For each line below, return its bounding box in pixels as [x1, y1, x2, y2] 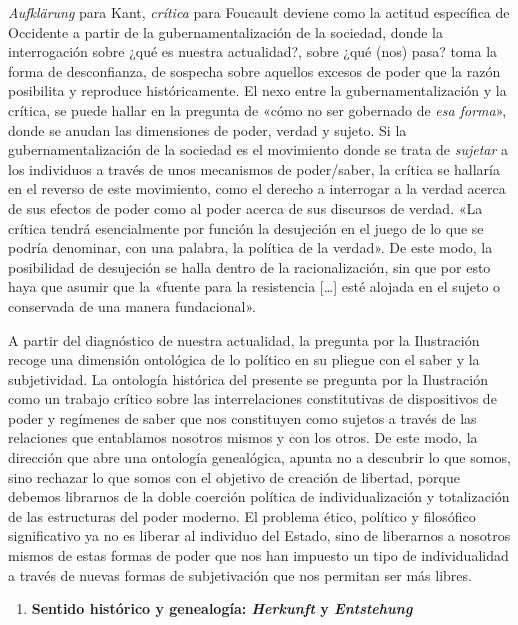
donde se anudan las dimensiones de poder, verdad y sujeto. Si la [8, 119, 407, 140]
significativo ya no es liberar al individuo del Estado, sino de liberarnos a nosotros [8, 525, 511, 546]
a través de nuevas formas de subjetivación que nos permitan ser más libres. [8, 564, 472, 585]
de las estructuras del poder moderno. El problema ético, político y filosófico [8, 505, 476, 526]
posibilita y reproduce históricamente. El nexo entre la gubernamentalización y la [8, 80, 507, 101]
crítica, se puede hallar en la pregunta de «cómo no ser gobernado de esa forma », [8, 99, 507, 120]
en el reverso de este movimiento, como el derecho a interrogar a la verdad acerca [8, 178, 506, 199]
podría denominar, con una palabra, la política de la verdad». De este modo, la [8, 237, 493, 258]
